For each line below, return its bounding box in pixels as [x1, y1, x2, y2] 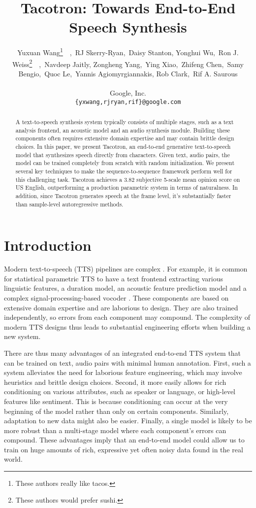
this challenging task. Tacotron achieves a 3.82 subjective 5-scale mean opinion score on [15, 175, 240, 183]
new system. [4, 331, 41, 341]
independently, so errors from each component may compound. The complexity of [4, 312, 251, 322]
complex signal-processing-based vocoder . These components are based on [4, 292, 229, 303]
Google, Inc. [110, 88, 146, 98]
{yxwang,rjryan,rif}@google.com [75, 98, 181, 105]
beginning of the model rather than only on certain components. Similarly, [4, 406, 229, 416]
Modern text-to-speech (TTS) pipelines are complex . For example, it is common [4, 264, 248, 274]
